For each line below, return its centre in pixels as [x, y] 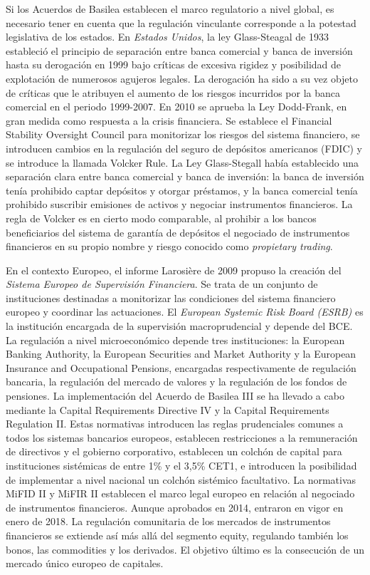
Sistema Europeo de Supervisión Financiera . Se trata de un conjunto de [162, 284]
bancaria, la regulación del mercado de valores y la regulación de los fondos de [176, 382]
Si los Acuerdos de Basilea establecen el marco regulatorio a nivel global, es [170, 9]
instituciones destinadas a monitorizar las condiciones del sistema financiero [171, 297]
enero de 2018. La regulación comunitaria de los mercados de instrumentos [168, 521]
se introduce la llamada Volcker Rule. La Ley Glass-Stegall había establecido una [183, 162]
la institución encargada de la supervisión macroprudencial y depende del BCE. [179, 326]
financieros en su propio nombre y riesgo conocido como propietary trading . [169, 246]
